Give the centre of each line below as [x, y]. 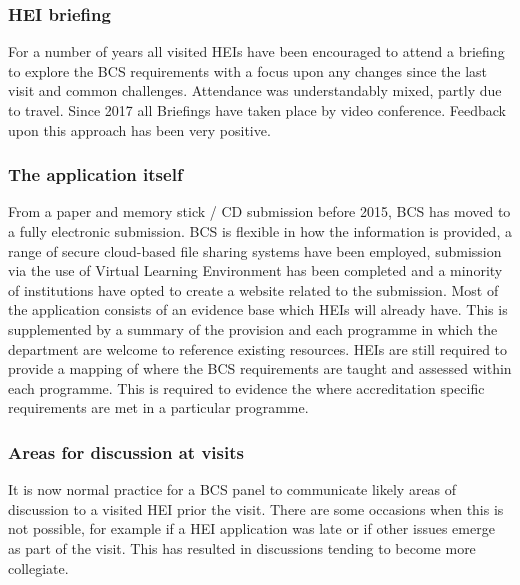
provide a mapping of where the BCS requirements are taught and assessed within [260, 368]
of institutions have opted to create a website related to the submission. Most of [253, 289]
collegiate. [38, 567]
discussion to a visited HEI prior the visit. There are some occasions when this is [256, 508]
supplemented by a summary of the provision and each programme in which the [253, 328]
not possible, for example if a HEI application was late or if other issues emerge [251, 528]
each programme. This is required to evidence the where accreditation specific [246, 387]
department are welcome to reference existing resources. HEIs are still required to [258, 348]
